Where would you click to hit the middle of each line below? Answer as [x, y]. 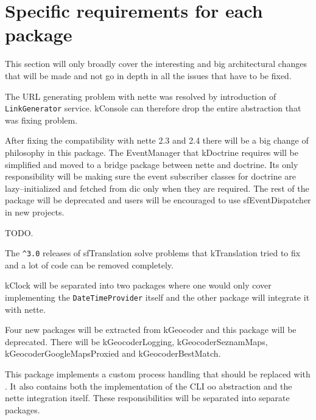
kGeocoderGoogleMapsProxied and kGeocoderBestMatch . [113, 353]
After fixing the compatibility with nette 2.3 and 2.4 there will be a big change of [157, 140]
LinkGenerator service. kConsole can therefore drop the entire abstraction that [153, 108]
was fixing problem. [41, 120]
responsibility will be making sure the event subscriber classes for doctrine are [151, 176]
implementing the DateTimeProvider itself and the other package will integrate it [157, 297]
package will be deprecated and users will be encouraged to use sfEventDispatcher [158, 200]
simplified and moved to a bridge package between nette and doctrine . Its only [152, 164]
